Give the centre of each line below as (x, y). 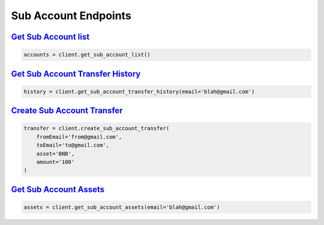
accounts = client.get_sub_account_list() (87, 55)
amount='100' (55, 162)
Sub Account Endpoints (71, 16)
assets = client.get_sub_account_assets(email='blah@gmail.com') (122, 207)
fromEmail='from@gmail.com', (79, 137)
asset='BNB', (55, 153)
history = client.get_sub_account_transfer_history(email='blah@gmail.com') (139, 92)
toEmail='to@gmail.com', (73, 145)
